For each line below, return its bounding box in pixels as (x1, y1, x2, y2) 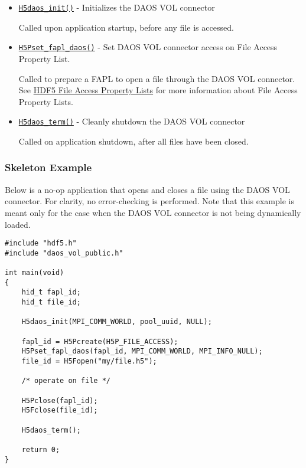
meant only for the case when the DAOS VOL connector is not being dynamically (5, 206, 301, 218)
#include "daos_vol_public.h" (5, 248, 123, 257)
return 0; (21, 445, 60, 454)
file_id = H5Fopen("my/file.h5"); (21, 357, 157, 365)
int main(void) (5, 269, 64, 277)
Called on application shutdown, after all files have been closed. (18, 135, 249, 147)
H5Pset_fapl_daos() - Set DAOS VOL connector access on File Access (18, 41, 278, 53)
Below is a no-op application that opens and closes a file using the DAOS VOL (5, 183, 290, 195)
